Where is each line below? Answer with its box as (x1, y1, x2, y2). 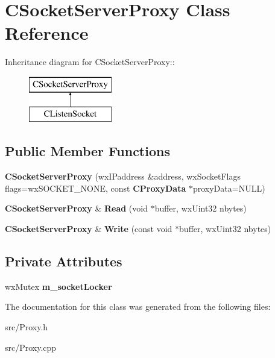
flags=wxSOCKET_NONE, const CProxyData (5, 181, 186, 194)
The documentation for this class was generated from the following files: (5, 300, 271, 313)
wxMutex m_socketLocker (5, 280, 112, 292)
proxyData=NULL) (192, 181, 265, 194)
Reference (5, 20, 89, 45)
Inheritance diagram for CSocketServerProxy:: (5, 55, 175, 68)
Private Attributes (5, 252, 122, 271)
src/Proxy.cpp (5, 341, 57, 353)
